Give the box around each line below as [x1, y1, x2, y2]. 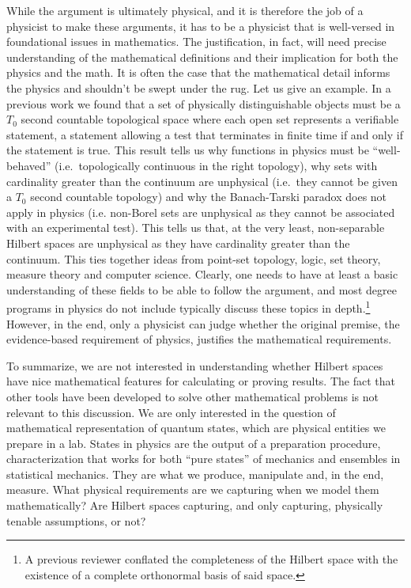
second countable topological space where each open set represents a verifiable [21, 111, 399, 127]
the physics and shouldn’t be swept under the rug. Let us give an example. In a [6, 79, 391, 96]
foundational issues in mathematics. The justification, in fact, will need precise [6, 33, 386, 50]
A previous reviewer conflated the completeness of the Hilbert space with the [25, 551, 398, 567]
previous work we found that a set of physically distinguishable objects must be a [6, 95, 401, 112]
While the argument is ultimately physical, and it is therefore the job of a [6, 2, 364, 18]
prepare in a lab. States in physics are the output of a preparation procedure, [6, 434, 381, 451]
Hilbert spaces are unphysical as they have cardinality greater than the [6, 234, 350, 251]
